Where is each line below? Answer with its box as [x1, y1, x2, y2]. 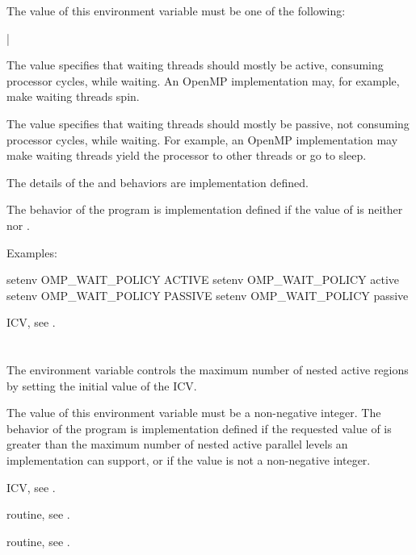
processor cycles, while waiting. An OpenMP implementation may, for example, [6, 72, 400, 89]
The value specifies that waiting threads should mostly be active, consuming [6, 56, 384, 73]
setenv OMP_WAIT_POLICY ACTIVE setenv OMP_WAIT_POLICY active [6, 271, 400, 288]
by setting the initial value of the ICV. [6, 377, 197, 394]
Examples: [6, 244, 57, 261]
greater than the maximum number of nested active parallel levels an [6, 436, 348, 453]
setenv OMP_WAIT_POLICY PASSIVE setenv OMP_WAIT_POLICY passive [6, 286, 409, 303]
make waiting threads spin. [6, 88, 140, 105]
